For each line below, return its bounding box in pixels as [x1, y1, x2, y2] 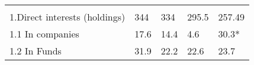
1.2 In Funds [9, 44, 62, 57]
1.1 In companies [9, 27, 79, 40]
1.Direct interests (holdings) [9, 10, 126, 23]
